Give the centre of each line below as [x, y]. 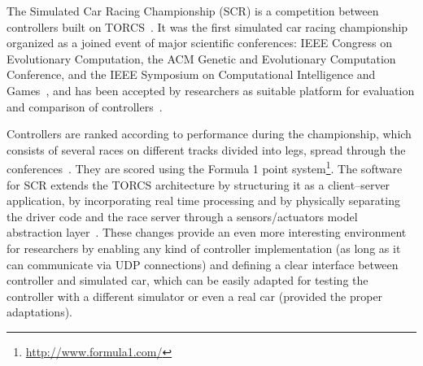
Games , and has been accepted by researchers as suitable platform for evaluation [211, 90]
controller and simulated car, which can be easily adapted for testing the [188, 280]
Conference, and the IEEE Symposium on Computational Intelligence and [191, 74]
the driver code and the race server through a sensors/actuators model [182, 216]
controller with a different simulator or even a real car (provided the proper [195, 296]
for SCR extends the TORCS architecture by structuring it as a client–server [198, 184]
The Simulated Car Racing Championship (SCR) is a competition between [193, 11]
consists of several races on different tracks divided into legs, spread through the [206, 149]
